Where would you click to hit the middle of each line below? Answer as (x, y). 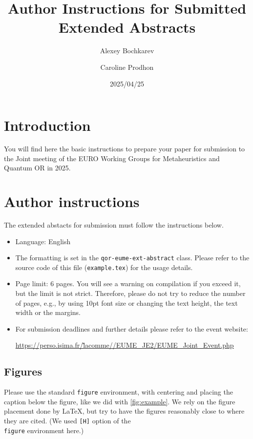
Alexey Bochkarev (127, 51)
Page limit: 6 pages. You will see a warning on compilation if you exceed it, (128, 283)
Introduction (47, 125)
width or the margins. (48, 312)
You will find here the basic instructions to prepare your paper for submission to (125, 149)
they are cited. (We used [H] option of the (67, 421)
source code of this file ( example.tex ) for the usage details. (104, 267)
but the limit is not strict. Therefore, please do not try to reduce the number (130, 293)
